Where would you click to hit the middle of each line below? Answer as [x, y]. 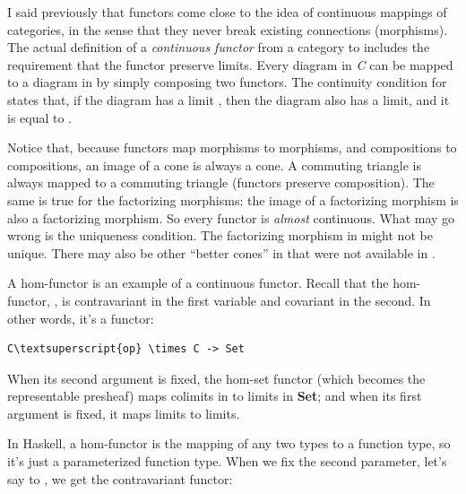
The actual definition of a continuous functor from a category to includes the [219, 47]
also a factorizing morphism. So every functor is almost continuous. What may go [231, 217]
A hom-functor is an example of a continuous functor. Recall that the [198, 283]
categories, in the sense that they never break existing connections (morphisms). [228, 29]
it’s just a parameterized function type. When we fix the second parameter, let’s [227, 461]
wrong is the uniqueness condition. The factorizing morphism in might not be [220, 235]
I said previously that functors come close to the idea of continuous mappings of [227, 12]
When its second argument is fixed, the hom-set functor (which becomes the [216, 378]
